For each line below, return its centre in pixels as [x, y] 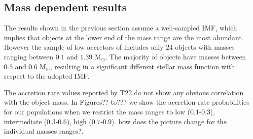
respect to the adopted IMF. [47, 76]
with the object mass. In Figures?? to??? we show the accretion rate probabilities [127, 102]
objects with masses [205, 47]
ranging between [29, 56]
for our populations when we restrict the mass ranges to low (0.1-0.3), [109, 111]
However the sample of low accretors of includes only [84, 47]
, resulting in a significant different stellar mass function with [143, 66]
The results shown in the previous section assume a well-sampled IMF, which [121, 28]
